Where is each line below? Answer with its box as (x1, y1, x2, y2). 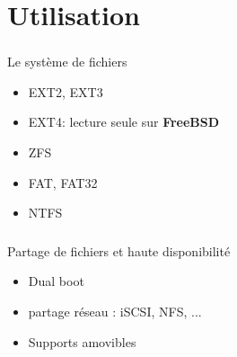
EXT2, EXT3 (28, 82, 103, 101)
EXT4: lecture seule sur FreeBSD (28, 112, 220, 131)
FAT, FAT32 (28, 173, 98, 192)
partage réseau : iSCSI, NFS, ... (28, 301, 202, 320)
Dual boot (28, 272, 84, 290)
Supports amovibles (28, 332, 136, 351)
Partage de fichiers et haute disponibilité (7, 241, 231, 260)
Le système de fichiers (7, 52, 127, 71)
